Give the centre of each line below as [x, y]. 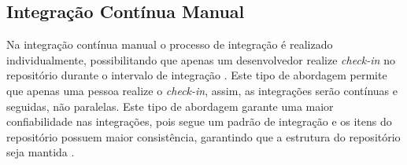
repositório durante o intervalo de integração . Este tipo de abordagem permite [197, 75]
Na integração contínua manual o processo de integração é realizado [170, 44]
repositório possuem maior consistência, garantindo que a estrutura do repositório [203, 136]
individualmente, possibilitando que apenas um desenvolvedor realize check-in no [201, 59]
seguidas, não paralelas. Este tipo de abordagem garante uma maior [170, 106]
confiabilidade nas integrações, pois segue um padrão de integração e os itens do [199, 121]
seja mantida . [41, 152]
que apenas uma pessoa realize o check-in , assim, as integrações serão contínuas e [202, 90]
